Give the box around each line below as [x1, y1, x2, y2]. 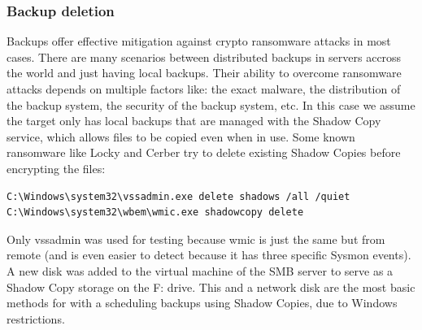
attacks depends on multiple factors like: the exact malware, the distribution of [7, 80, 401, 97]
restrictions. [7, 310, 65, 327]
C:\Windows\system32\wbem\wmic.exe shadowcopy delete [7, 206, 304, 219]
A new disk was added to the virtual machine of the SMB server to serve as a [7, 262, 394, 279]
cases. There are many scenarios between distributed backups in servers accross [7, 48, 402, 65]
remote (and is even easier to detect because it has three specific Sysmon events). [7, 246, 411, 263]
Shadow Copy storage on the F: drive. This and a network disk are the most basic [7, 278, 415, 295]
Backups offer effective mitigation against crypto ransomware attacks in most [7, 33, 391, 50]
